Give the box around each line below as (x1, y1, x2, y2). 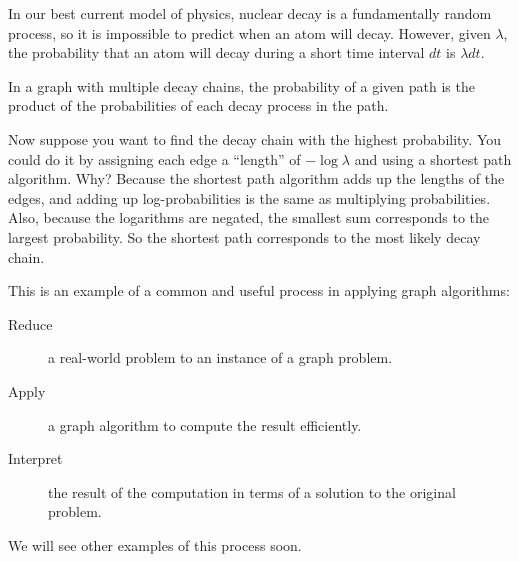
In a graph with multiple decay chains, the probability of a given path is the (8, 75, 475, 96)
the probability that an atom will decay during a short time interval (8, 42, 425, 63)
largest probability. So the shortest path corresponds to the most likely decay (8, 226, 481, 247)
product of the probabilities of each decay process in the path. (8, 95, 389, 116)
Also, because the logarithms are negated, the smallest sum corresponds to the (8, 207, 489, 228)
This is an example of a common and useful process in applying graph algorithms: (8, 280, 510, 301)
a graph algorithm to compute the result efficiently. (48, 414, 362, 435)
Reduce (8, 313, 53, 334)
